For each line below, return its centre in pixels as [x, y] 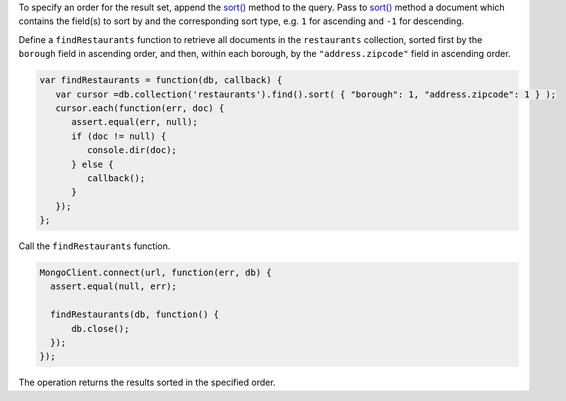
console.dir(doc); [131, 150]
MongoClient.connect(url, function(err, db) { [155, 273]
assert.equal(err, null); [135, 122]
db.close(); [100, 328]
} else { [92, 164]
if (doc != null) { [119, 136]
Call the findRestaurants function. [94, 246]
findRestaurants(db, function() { [135, 314]
